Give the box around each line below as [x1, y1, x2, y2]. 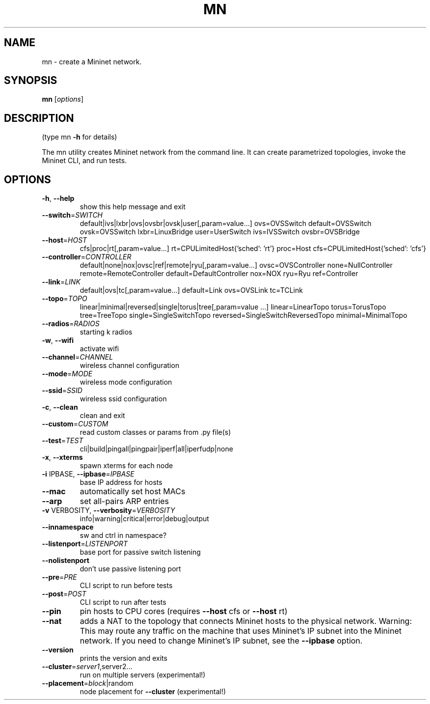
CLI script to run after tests [80, 598, 166, 607]
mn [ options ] [42, 95, 84, 104]
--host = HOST [42, 236, 87, 245]
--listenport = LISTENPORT [42, 539, 128, 548]
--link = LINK [42, 278, 81, 286]
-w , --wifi [42, 336, 74, 345]
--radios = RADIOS [42, 319, 100, 328]
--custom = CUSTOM [42, 420, 108, 428]
